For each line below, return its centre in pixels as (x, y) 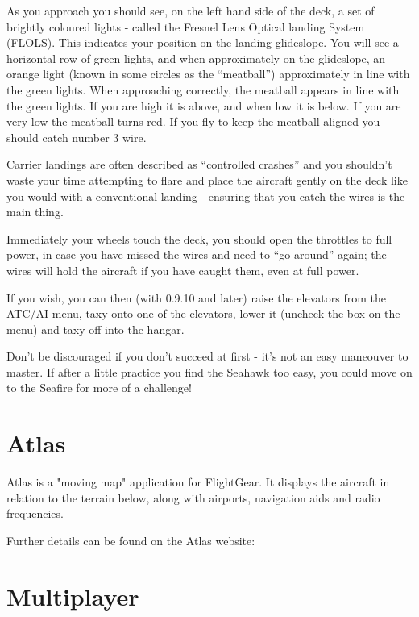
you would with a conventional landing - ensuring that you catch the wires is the (206, 196)
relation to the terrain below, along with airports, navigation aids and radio (193, 497)
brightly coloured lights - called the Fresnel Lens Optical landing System (186, 26)
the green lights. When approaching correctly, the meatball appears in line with (203, 89)
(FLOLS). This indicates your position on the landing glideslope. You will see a (203, 42)
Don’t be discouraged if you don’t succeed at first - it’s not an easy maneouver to (207, 356)
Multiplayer (73, 596)
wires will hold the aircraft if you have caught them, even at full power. (183, 270)
